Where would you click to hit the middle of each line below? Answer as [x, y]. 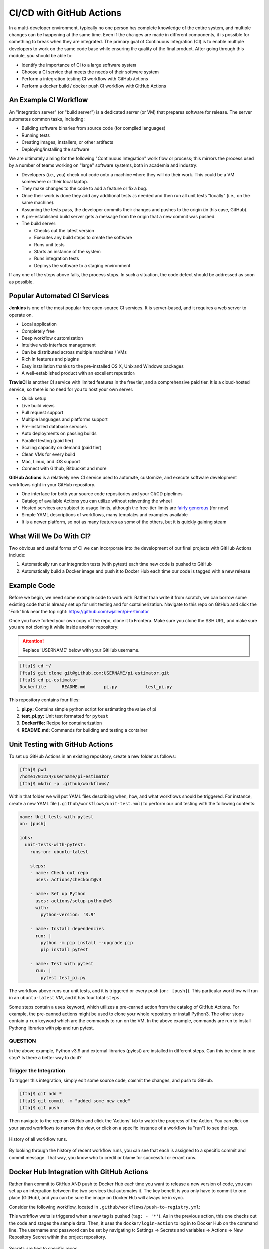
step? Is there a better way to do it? [45, 1058]
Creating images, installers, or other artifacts [67, 142]
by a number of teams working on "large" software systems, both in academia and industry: [103, 165]
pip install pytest [64, 950]
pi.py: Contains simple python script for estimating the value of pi [89, 709]
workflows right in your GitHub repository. [52, 484]
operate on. [21, 315]
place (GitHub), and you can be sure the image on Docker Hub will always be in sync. [97, 1198]
